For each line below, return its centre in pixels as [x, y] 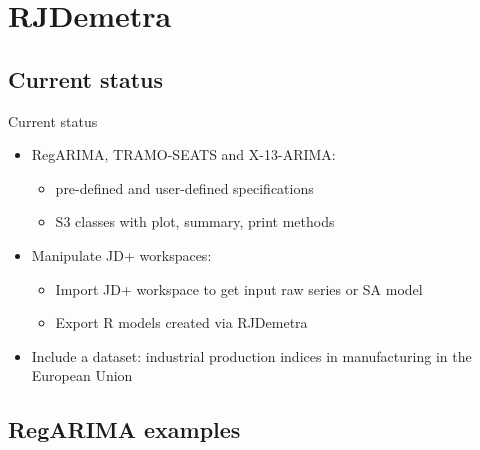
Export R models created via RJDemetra [181, 322]
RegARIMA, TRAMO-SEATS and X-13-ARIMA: [183, 154]
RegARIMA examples [124, 429]
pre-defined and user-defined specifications [184, 187]
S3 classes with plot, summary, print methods [195, 221]
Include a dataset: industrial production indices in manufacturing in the [251, 355]
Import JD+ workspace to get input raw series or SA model [239, 288]
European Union [82, 375]
